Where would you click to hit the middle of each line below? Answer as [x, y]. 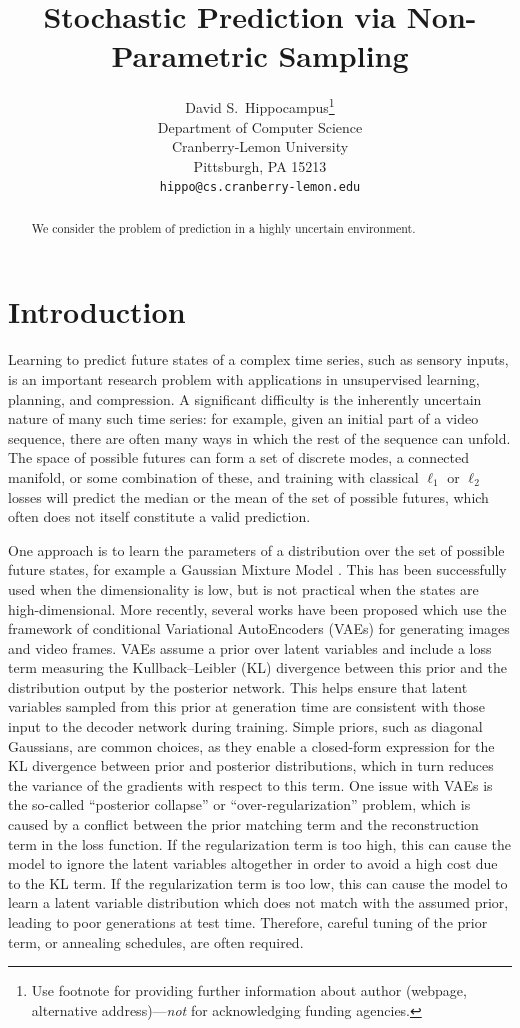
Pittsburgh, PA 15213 [260, 165]
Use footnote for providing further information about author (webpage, [249, 990]
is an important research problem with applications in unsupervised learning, [244, 378]
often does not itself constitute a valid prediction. [159, 516]
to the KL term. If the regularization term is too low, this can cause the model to [258, 882]
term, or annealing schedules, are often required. [156, 941]
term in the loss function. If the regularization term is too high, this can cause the [259, 843]
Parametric [189, 55]
